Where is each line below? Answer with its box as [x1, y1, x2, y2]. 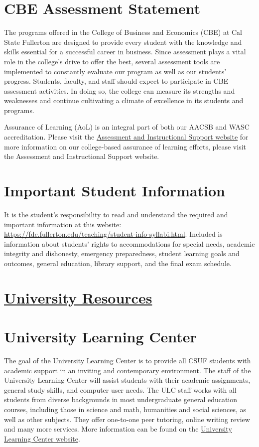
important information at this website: [4, 219, 122, 229]
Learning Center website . [4, 433, 80, 444]
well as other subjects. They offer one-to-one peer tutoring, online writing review [4, 414, 250, 424]
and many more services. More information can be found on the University [4, 424, 232, 434]
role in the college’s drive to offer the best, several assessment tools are [4, 56, 220, 66]
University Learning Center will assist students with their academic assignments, [4, 375, 251, 385]
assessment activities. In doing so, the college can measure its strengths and [4, 85, 235, 96]
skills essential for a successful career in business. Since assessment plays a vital [4, 46, 246, 57]
